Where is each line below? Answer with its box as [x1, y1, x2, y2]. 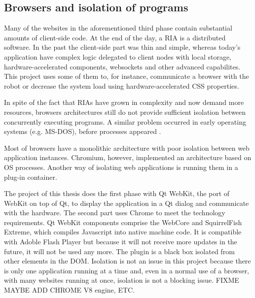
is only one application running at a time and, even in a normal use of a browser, [4, 265, 250, 275]
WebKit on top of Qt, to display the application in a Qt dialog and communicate [4, 198, 249, 208]
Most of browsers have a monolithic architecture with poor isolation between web [4, 142, 250, 153]
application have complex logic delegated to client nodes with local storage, [4, 51, 232, 62]
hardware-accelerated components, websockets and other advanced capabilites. [4, 61, 241, 71]
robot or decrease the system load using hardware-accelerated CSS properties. [4, 80, 239, 91]
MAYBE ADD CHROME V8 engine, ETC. [4, 285, 135, 295]
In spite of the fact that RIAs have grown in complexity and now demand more [4, 97, 244, 107]
